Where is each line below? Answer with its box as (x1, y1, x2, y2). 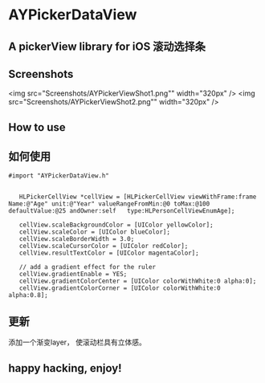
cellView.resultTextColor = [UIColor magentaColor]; (18, 249, 199, 257)
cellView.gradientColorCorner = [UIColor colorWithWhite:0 (18, 283, 221, 292)
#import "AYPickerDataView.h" (8, 171, 110, 180)
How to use (8, 120, 66, 134)
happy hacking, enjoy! (8, 361, 122, 375)
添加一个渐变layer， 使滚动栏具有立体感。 (8, 337, 147, 347)
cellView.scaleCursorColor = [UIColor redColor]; (18, 242, 189, 250)
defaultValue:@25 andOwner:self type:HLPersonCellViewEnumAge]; (8, 206, 235, 214)
